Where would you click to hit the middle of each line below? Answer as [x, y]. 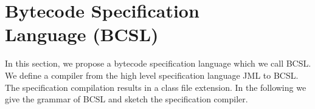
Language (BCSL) [82, 34]
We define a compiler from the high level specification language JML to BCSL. [152, 75]
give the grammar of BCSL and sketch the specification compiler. [126, 99]
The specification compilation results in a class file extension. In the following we [156, 87]
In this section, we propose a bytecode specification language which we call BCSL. [158, 63]
